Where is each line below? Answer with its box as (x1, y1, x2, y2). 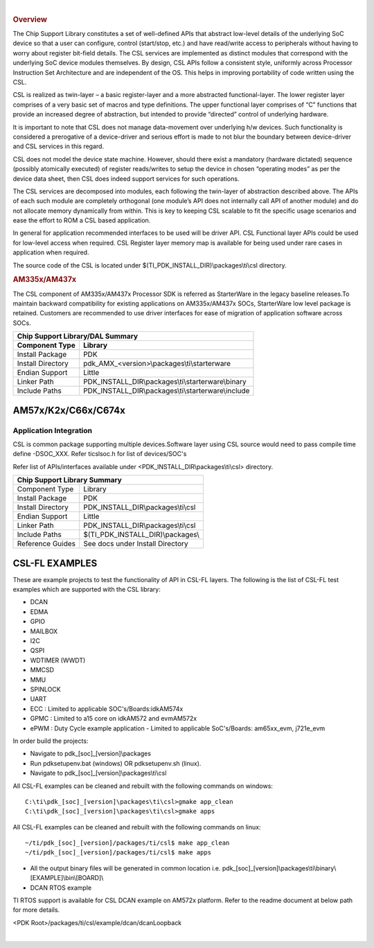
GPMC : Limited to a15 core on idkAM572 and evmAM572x (30, 714, 197, 723)
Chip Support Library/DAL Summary (17, 331, 139, 341)
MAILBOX (30, 627, 58, 635)
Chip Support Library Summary (17, 475, 123, 485)
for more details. (12, 906, 60, 914)
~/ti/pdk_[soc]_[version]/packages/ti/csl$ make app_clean (25, 839, 230, 847)
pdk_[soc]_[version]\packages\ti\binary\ (222, 863, 337, 872)
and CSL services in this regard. (12, 142, 104, 150)
